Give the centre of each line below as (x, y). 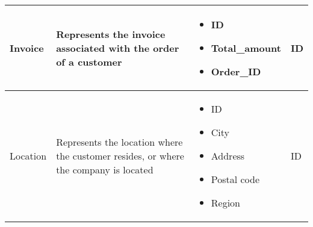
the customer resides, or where (120, 156)
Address (228, 156)
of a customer (89, 62)
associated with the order (118, 48)
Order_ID (236, 71)
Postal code (235, 179)
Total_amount (246, 48)
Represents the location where (119, 142)
